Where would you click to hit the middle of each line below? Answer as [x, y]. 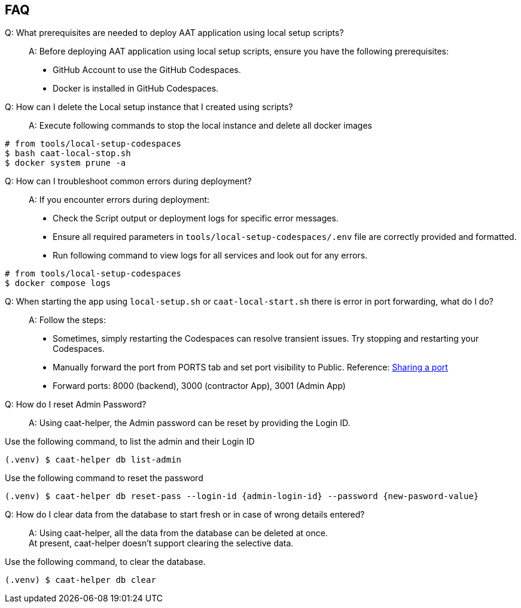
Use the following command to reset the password [104, 478]
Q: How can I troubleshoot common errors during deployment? [128, 181]
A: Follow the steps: [68, 320]
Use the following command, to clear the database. [105, 562]
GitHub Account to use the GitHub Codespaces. [147, 70]
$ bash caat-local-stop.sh [68, 153]
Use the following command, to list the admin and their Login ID [130, 442]
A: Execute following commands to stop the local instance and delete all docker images [200, 126]
